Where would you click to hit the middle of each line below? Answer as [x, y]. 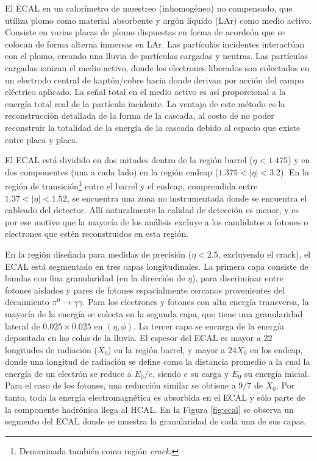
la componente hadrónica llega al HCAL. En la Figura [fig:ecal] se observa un [149, 409]
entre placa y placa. [41, 139]
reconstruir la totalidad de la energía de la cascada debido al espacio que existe [153, 127]
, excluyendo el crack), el [264, 254]
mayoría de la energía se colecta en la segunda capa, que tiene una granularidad [154, 313]
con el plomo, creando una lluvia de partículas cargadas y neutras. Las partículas [157, 56]
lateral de [23, 326]
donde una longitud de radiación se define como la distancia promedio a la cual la [158, 361]
